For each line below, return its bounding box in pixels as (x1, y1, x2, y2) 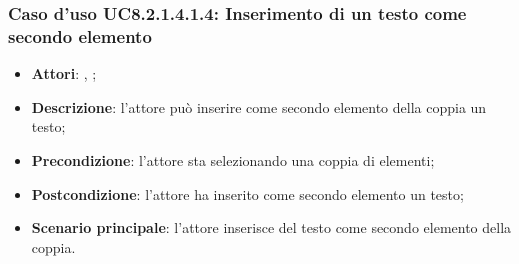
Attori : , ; (31, 63, 97, 84)
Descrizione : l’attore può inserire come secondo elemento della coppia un (31, 96, 487, 117)
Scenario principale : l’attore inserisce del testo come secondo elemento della (31, 217, 512, 238)
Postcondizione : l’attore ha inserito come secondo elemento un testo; (31, 183, 464, 204)
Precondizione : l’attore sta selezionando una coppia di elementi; (31, 149, 435, 170)
